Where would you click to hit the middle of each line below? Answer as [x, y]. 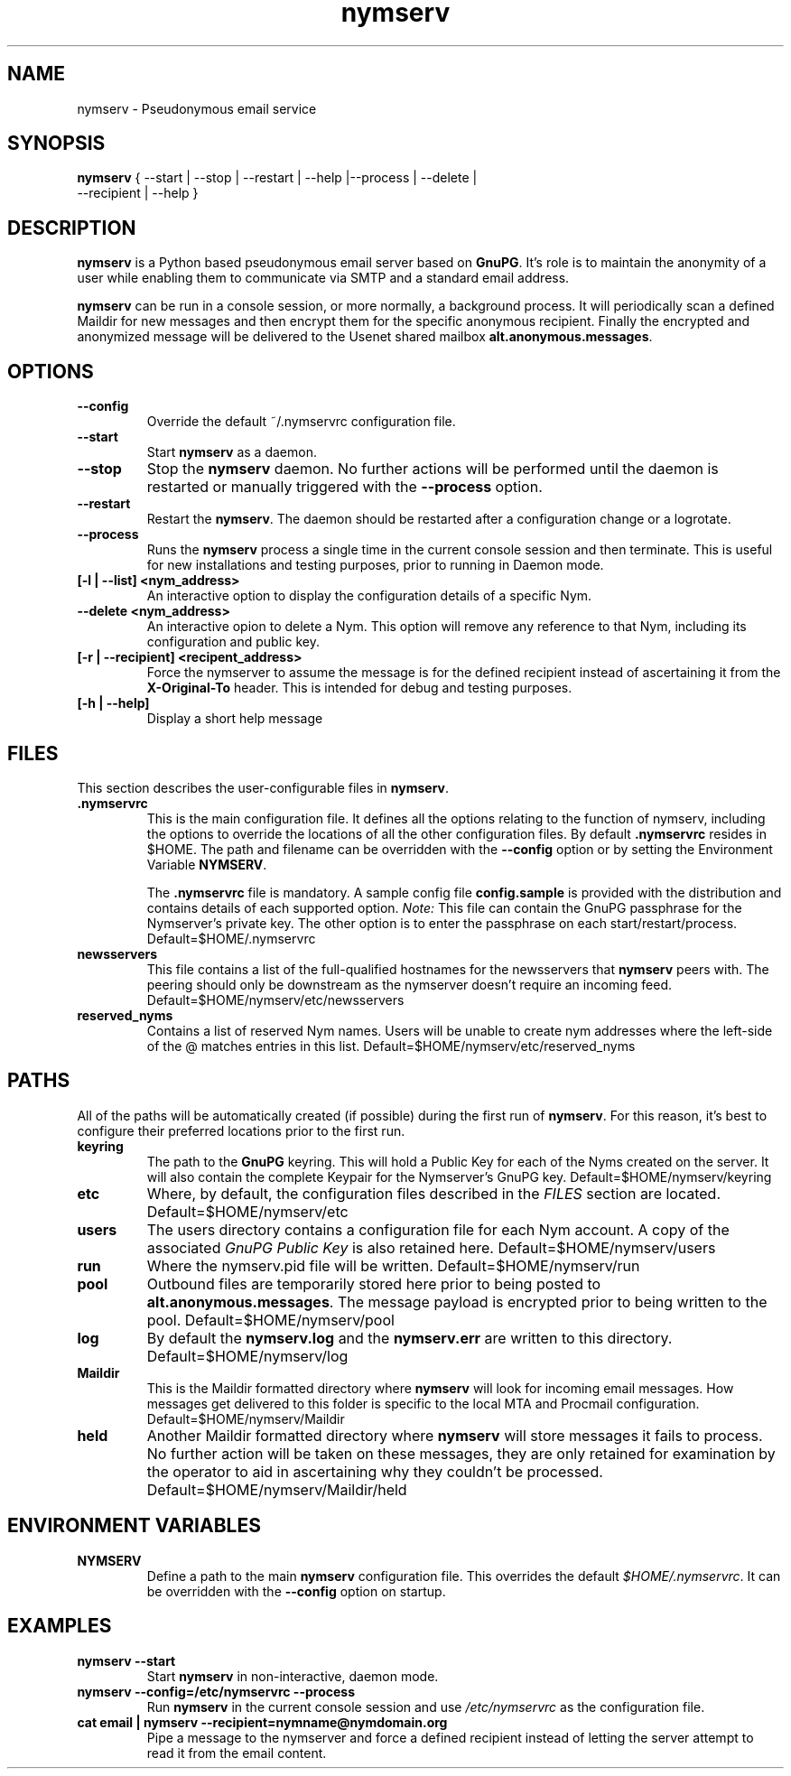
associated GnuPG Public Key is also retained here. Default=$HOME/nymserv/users [431, 1247]
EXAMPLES [60, 1626]
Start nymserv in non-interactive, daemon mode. [293, 1676]
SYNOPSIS [56, 144]
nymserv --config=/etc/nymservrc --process [216, 1691]
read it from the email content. [237, 1753]
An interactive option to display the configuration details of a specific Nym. [369, 596]
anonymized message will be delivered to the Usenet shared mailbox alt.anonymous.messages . [365, 337]
